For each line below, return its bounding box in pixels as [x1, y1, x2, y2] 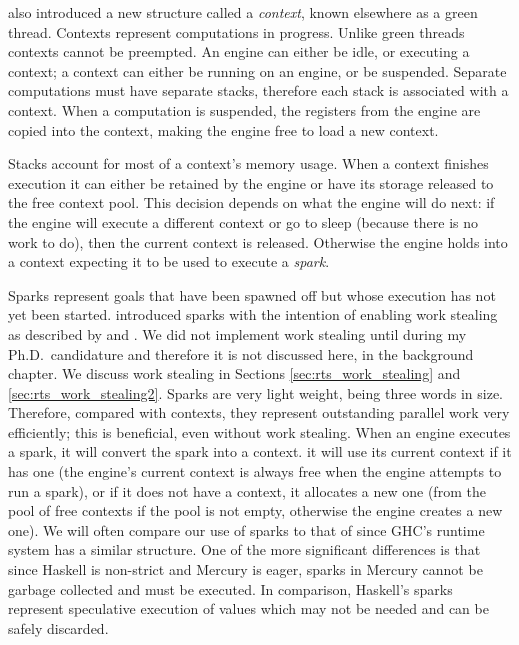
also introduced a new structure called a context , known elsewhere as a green [8, 2, 478, 22]
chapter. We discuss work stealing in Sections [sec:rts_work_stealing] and [8, 363, 461, 384]
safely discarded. [8, 617, 109, 638]
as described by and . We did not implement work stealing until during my [8, 323, 467, 344]
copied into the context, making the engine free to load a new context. [8, 119, 439, 140]
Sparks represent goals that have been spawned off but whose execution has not [8, 284, 496, 305]
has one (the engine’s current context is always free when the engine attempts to [8, 461, 502, 482]
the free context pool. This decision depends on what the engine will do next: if [8, 192, 495, 213]
